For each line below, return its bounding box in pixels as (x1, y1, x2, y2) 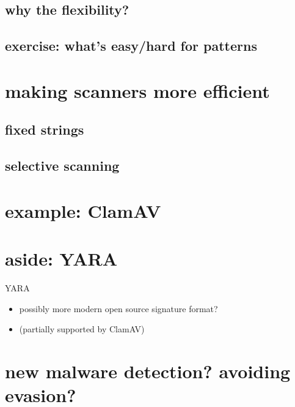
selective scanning (5, 156, 120, 175)
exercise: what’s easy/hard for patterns (5, 36, 257, 55)
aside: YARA (5, 246, 118, 271)
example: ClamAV (5, 198, 161, 223)
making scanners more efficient (5, 78, 270, 103)
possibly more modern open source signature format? (19, 302, 218, 315)
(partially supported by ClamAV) (19, 323, 145, 335)
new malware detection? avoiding (5, 358, 291, 383)
